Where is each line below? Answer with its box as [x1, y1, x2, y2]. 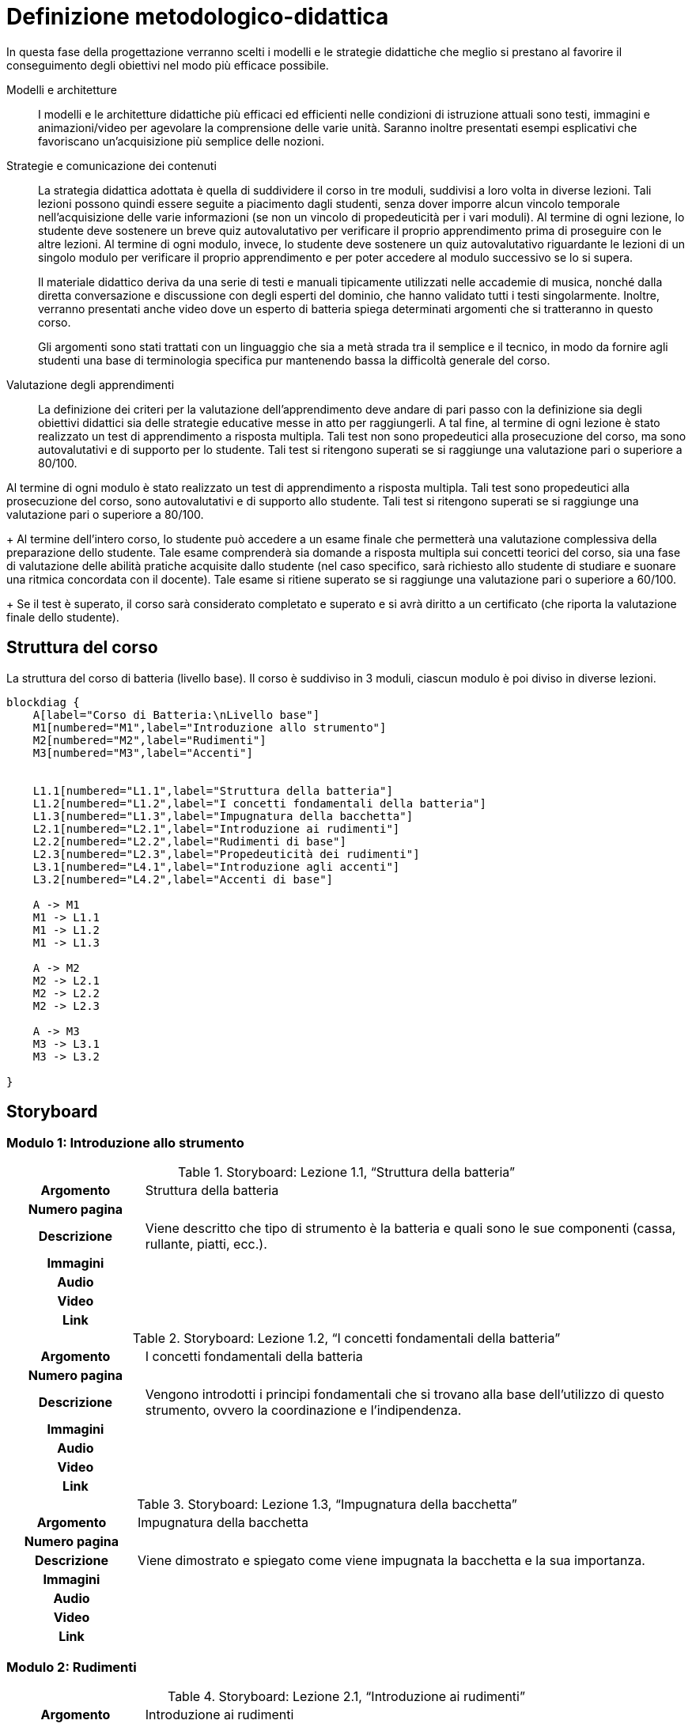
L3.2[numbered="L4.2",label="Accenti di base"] [32, 872, 334, 886]
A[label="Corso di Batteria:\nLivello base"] [32, 708, 320, 721]
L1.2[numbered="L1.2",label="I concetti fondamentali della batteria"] [32, 796, 486, 810]
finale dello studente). [6, 610, 119, 624]
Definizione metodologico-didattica [6, 3, 389, 30]
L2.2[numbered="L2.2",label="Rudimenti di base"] [32, 834, 346, 848]
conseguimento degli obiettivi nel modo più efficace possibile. [6, 58, 329, 72]
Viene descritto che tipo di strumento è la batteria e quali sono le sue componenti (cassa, [145, 1219, 676, 1236]
